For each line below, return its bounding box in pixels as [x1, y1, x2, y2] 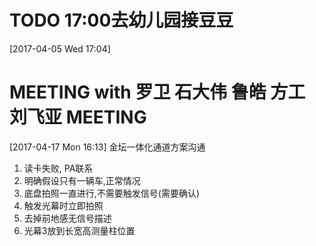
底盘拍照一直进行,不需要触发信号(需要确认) [23, 187, 201, 199]
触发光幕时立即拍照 [23, 199, 104, 211]
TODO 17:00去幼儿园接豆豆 [9, 9, 234, 32]
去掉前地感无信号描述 [23, 212, 112, 224]
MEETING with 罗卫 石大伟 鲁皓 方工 [9, 81, 306, 104]
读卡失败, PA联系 [23, 162, 94, 174]
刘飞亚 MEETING [9, 106, 147, 129]
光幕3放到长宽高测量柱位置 [23, 224, 136, 236]
